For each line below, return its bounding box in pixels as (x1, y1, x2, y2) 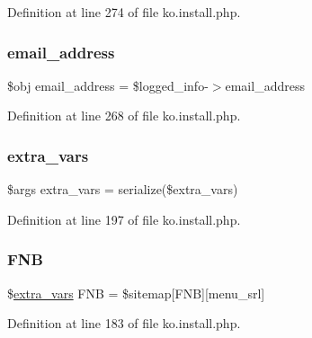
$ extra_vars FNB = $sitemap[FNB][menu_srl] (7, 283, 265, 302)
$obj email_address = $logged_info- (7, 76, 209, 94)
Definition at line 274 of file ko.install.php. (7, 3, 241, 21)
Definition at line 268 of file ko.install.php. (7, 106, 241, 125)
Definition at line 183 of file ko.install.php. (7, 314, 241, 333)
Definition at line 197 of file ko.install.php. (7, 209, 241, 228)
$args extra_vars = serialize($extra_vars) (7, 180, 238, 199)
